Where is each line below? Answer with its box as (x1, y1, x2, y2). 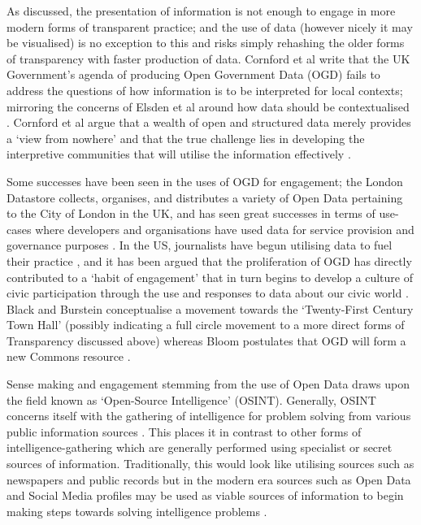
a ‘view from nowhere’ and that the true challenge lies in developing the (7, 129, 365, 146)
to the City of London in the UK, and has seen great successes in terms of (7, 205, 375, 222)
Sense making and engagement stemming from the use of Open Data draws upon (7, 375, 410, 393)
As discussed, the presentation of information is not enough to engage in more (7, 2, 396, 19)
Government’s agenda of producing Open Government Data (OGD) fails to (7, 66, 380, 83)
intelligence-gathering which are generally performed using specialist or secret (7, 439, 393, 456)
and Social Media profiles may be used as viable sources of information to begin (7, 487, 404, 504)
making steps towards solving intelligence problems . (7, 502, 267, 519)
